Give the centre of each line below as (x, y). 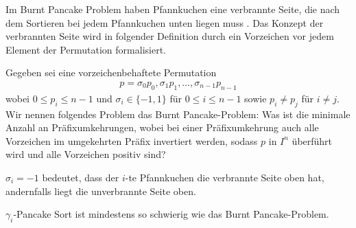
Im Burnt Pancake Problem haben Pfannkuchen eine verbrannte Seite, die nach (173, 9)
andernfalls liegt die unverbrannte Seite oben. (101, 191)
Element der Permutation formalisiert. (86, 49)
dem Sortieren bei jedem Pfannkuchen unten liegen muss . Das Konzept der (165, 22)
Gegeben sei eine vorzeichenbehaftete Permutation (111, 72)
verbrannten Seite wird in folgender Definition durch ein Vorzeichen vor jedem (170, 36)
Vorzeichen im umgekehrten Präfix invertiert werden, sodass (132, 140)
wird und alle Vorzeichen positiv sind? (86, 154)
